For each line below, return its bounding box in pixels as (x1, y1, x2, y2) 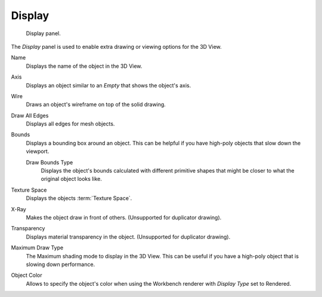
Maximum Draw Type (11, 244, 64, 251)
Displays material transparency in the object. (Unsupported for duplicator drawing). (26, 233, 231, 240)
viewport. (26, 148, 49, 155)
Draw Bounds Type (26, 158, 73, 166)
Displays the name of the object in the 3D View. (26, 62, 143, 70)
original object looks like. (41, 176, 103, 183)
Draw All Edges (11, 112, 49, 119)
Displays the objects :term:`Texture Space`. (26, 195, 132, 202)
